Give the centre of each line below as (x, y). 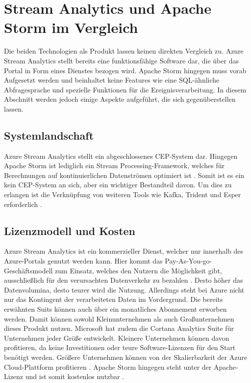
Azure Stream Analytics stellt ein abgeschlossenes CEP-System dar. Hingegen (121, 156)
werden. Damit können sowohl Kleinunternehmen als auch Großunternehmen (119, 318)
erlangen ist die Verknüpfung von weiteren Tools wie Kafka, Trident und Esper (123, 194)
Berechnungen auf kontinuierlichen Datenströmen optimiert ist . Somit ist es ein (124, 175)
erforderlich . (23, 204)
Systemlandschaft (49, 135)
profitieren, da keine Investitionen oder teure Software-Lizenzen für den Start (120, 347)
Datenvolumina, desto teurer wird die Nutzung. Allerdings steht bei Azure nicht (124, 289)
